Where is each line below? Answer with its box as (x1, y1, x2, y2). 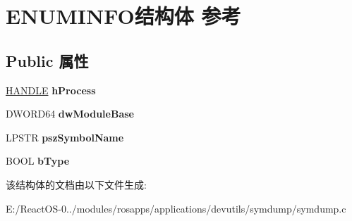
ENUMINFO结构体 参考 (6, 1, 241, 30)
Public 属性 (6, 49, 89, 71)
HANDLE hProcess (6, 82, 96, 97)
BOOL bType (6, 153, 70, 168)
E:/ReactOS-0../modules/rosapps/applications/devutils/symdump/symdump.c (6, 201, 346, 215)
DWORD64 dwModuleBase (6, 106, 134, 121)
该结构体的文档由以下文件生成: (6, 177, 147, 191)
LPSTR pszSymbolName (6, 130, 124, 144)
